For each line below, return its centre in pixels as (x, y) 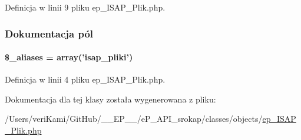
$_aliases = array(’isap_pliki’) (69, 57)
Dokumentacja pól (49, 33)
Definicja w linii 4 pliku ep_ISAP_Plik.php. (85, 79)
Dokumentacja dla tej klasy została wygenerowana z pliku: (110, 99)
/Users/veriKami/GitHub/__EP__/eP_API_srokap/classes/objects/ (134, 119)
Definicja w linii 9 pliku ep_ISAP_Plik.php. (85, 7)
